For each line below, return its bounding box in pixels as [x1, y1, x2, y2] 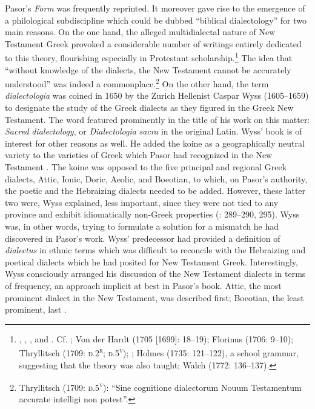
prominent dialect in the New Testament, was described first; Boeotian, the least [5, 291, 304, 304]
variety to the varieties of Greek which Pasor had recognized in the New [5, 148, 273, 161]
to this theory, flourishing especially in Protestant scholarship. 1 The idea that [5, 50, 293, 64]
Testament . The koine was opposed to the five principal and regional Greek [5, 161, 287, 173]
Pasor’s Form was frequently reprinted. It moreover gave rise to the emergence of [5, 2, 305, 14]
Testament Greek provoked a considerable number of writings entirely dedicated [5, 37, 302, 50]
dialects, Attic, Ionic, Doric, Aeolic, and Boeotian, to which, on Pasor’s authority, [5, 172, 308, 185]
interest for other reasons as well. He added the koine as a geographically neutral [5, 136, 305, 149]
